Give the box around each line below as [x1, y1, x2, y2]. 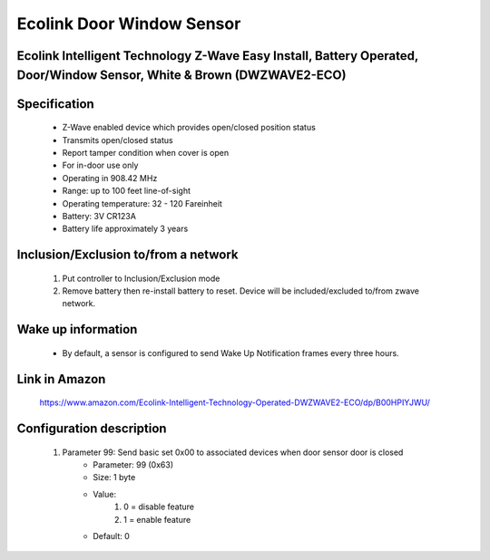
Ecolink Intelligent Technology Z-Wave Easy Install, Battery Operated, [16, 48, 419, 63]
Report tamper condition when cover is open [62, 147, 230, 158]
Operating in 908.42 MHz [62, 172, 158, 183]
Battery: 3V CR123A [62, 210, 136, 221]
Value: [93, 488, 117, 499]
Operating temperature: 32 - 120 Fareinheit [62, 198, 222, 208]
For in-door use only [62, 159, 139, 171]
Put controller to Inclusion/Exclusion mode [62, 273, 220, 284]
